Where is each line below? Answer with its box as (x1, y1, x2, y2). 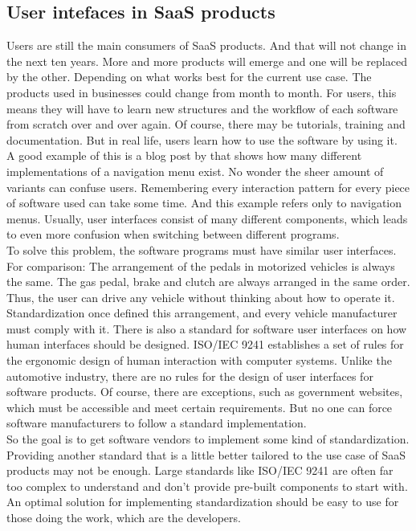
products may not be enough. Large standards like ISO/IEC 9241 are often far (6, 462, 394, 479)
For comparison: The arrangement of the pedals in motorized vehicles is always (6, 257, 395, 274)
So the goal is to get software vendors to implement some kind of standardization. (6, 431, 410, 447)
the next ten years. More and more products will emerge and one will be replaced (6, 52, 407, 69)
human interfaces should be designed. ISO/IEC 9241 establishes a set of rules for (6, 336, 404, 353)
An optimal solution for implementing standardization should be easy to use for (6, 493, 399, 510)
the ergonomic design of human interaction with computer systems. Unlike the (6, 352, 392, 369)
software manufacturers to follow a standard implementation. (6, 415, 307, 431)
